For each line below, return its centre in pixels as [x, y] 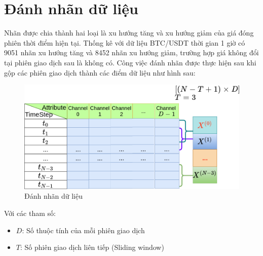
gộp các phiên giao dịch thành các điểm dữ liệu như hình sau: [100, 72]
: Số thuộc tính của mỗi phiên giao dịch [83, 230]
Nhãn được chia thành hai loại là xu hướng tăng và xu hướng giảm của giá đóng [129, 33]
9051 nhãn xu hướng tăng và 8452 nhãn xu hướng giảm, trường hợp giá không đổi [131, 52]
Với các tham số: [30, 213]
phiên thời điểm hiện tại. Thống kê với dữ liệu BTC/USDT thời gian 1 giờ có [125, 42]
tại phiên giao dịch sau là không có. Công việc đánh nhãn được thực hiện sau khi [130, 62]
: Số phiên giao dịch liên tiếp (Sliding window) [92, 247]
